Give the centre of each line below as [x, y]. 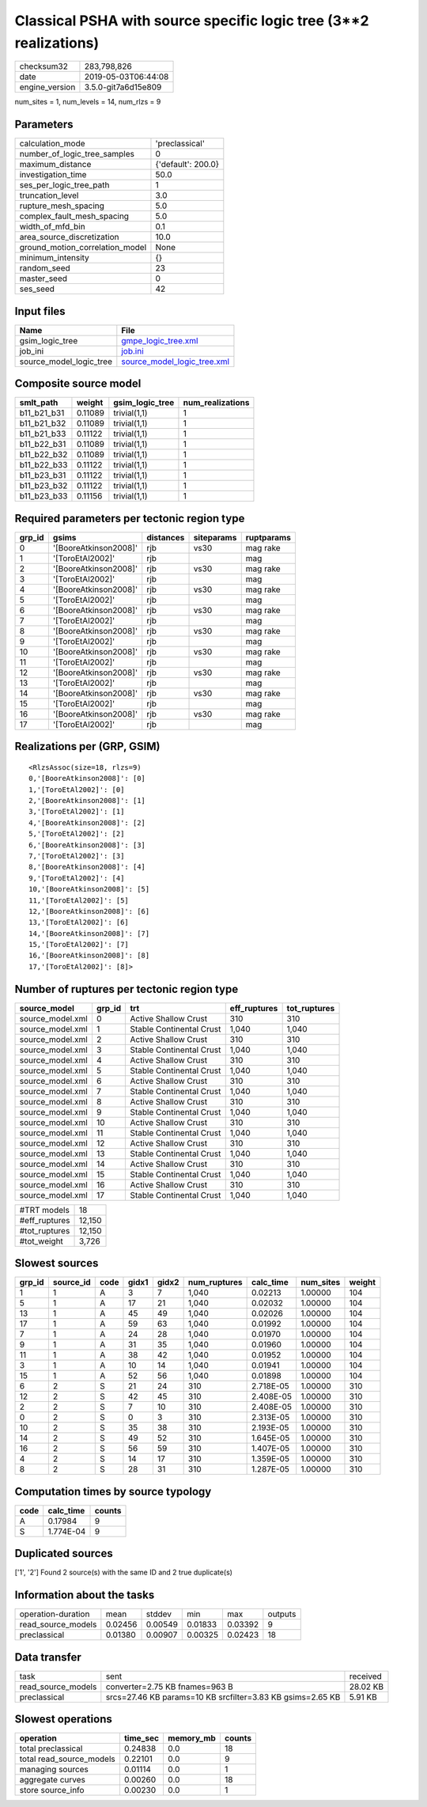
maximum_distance [55, 165]
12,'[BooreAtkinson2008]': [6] [89, 911]
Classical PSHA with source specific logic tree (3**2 [192, 21]
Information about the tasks [85, 1595]
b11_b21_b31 [42, 413]
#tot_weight [41, 1241]
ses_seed [37, 289]
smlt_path [39, 403]
